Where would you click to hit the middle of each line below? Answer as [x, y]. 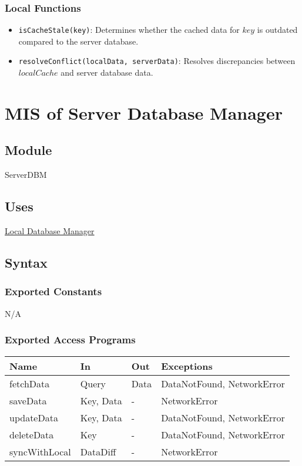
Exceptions [187, 366]
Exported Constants [53, 291]
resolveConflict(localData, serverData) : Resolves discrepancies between [157, 61]
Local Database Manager [50, 231]
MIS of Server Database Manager [144, 112]
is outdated [277, 30]
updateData [34, 417]
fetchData [30, 383]
